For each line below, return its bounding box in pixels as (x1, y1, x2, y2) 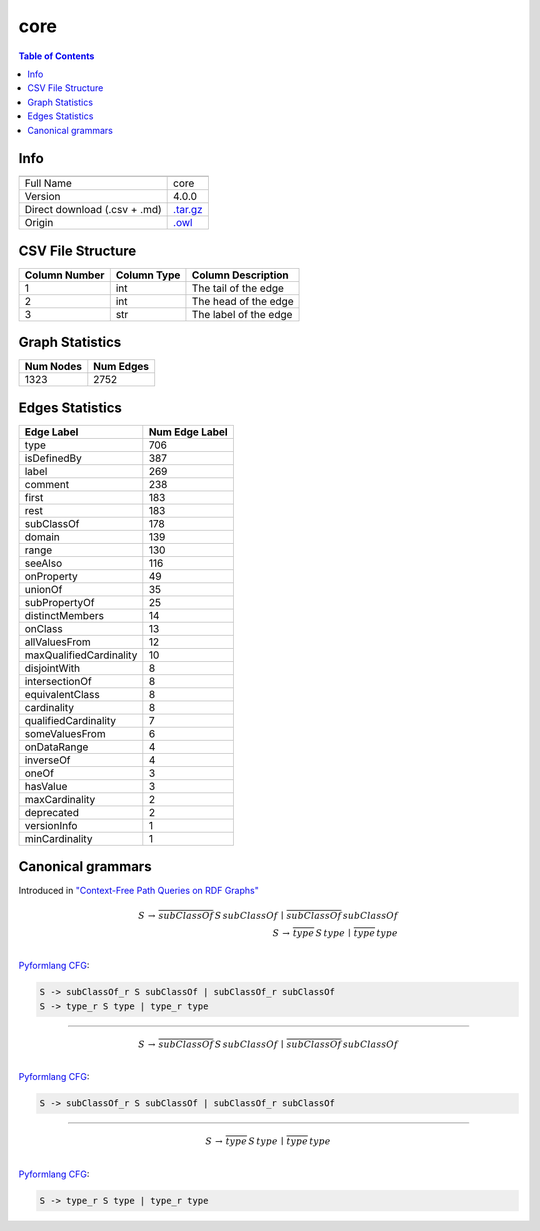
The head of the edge (191, 294, 294, 308)
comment (24, 477, 70, 491)
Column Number (24, 268, 105, 282)
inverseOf (24, 753, 71, 767)
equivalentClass (24, 687, 100, 701)
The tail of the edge (191, 281, 285, 295)
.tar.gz (173, 203, 204, 217)
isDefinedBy (24, 451, 82, 465)
